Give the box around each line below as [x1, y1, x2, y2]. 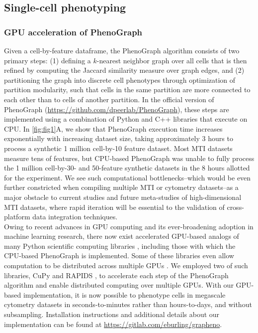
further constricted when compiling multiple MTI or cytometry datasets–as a [4, 182, 239, 192]
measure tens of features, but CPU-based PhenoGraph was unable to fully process [4, 153, 255, 163]
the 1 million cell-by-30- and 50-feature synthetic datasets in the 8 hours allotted [4, 163, 250, 173]
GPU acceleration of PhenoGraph [4, 25, 143, 38]
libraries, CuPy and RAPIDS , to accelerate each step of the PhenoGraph [4, 270, 229, 280]
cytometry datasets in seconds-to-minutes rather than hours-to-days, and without [4, 299, 252, 310]
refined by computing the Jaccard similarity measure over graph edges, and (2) [4, 65, 245, 75]
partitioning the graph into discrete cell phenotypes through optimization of [4, 74, 236, 85]
